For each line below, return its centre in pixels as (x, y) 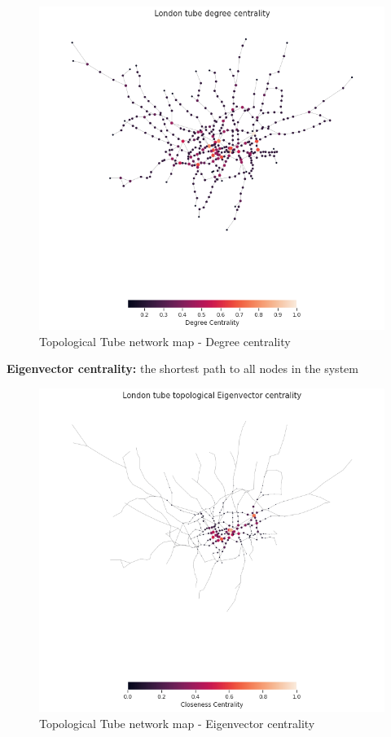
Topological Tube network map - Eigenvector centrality (177, 723)
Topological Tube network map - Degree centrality (165, 341)
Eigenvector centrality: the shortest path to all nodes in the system (182, 368)
